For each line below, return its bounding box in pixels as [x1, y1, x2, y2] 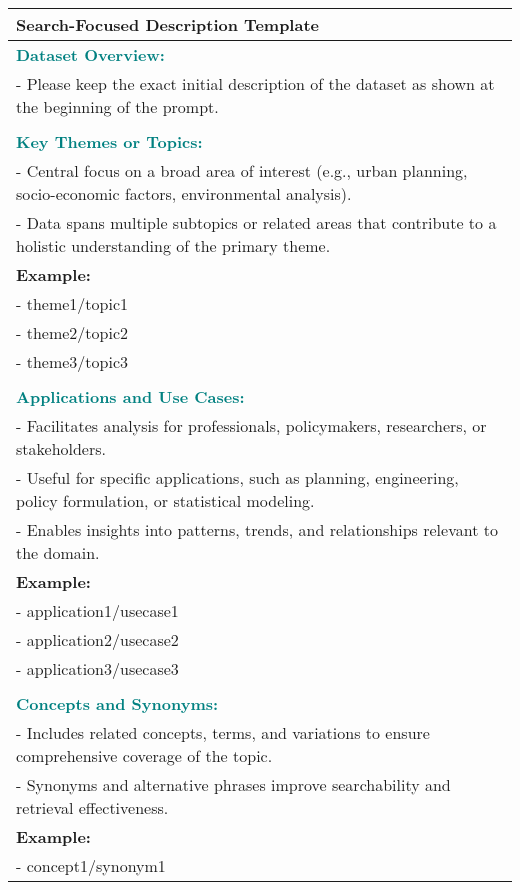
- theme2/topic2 [16, 321, 128, 344]
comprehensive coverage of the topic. [16, 744, 273, 767]
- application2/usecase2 [16, 628, 179, 651]
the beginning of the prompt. [16, 95, 219, 118]
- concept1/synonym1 [16, 854, 166, 877]
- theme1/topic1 [16, 292, 128, 315]
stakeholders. [16, 437, 107, 460]
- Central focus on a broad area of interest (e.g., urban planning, [16, 159, 468, 182]
